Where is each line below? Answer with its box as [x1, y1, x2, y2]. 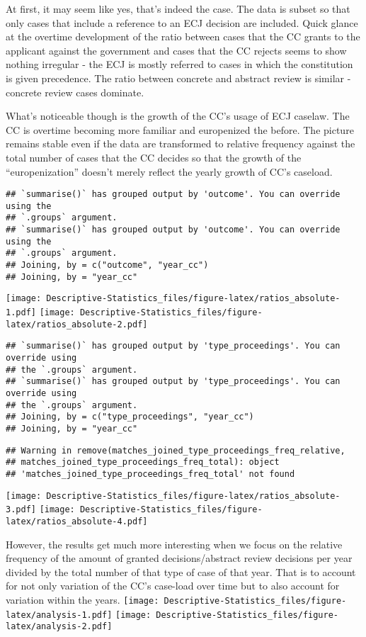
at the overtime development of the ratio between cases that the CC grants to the [6, 29, 360, 44]
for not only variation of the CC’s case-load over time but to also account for [6, 578, 340, 593]
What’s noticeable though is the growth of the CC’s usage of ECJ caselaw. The [6, 108, 350, 123]
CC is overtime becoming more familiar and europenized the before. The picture [6, 122, 354, 137]
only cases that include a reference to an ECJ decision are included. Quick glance [6, 15, 358, 30]
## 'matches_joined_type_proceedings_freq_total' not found [6, 468, 295, 479]
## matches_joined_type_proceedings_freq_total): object [6, 457, 280, 468]
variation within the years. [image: [6, 592, 159, 607]
